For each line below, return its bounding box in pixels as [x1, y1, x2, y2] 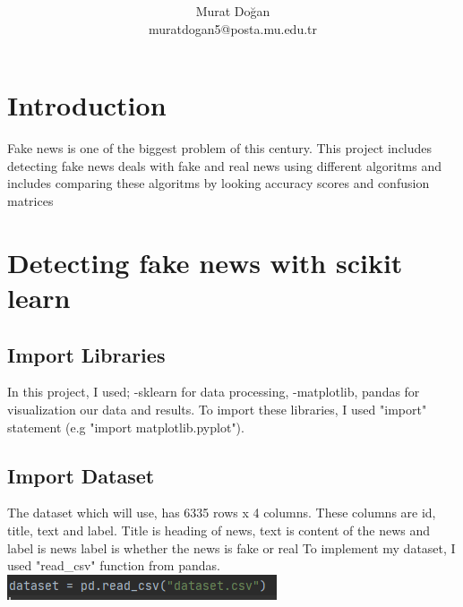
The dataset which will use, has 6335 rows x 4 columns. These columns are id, [7, 503, 436, 522]
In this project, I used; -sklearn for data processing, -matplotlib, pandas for [7, 382, 420, 401]
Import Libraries [7, 340, 166, 368]
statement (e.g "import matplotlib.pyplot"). [7, 417, 244, 436]
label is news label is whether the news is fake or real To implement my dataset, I [7, 538, 456, 557]
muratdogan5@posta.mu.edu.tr [148, 19, 318, 38]
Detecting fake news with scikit [7, 244, 403, 280]
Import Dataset [7, 461, 155, 489]
